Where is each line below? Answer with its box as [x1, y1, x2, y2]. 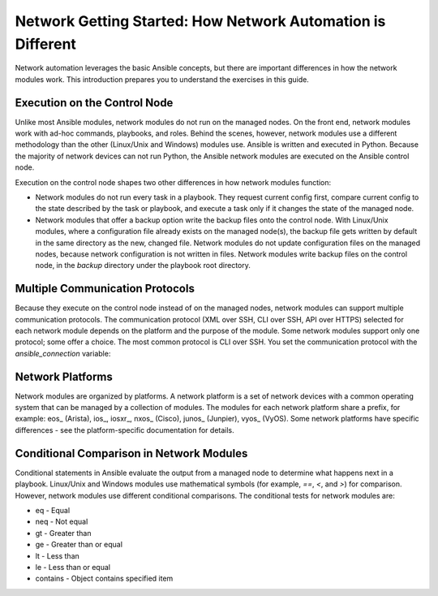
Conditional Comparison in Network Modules [15, 447, 248, 460]
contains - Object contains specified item [35, 573, 174, 584]
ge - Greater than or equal [35, 540, 123, 550]
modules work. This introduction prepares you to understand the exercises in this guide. [15, 74, 310, 84]
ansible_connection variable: [15, 348, 111, 358]
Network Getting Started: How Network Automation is [15, 12, 386, 30]
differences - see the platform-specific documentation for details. [15, 425, 234, 434]
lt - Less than [35, 551, 80, 560]
